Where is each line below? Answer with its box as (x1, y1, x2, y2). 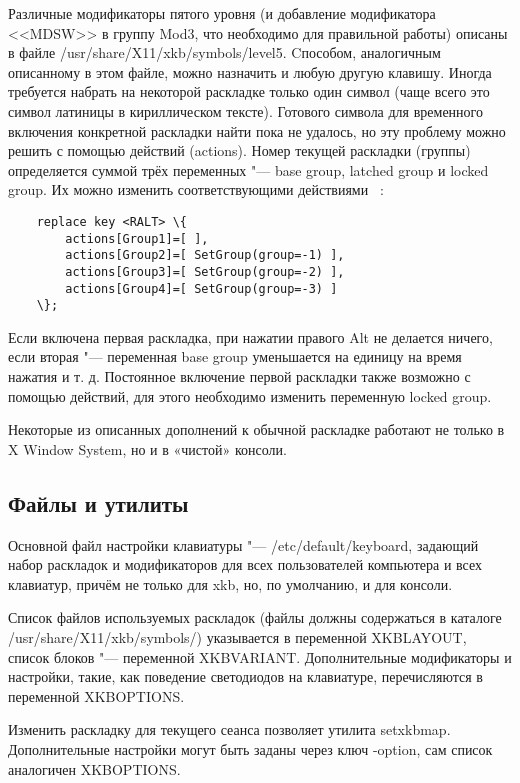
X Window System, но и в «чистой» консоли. (8, 438, 287, 459)
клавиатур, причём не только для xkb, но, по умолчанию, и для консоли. (8, 573, 453, 594)
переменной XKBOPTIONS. (8, 685, 185, 706)
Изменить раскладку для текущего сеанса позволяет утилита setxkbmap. (8, 719, 451, 740)
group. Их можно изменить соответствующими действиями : (8, 179, 384, 200)
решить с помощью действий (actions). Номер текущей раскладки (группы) (8, 140, 471, 161)
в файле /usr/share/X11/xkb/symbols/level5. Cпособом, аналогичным (8, 42, 441, 63)
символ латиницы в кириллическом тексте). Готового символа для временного (8, 100, 483, 121)
